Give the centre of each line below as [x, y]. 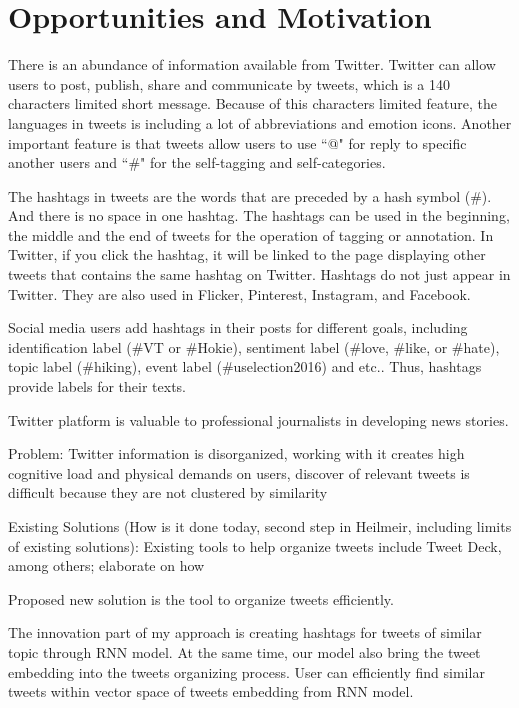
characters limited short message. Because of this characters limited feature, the [252, 103]
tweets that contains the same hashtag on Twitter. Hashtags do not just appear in [259, 274]
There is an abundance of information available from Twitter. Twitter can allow [252, 64]
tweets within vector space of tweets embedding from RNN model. [211, 691]
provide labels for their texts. [97, 386]
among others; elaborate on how [106, 565]
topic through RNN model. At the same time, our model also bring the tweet [244, 651]
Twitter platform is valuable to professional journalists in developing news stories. [258, 419]
